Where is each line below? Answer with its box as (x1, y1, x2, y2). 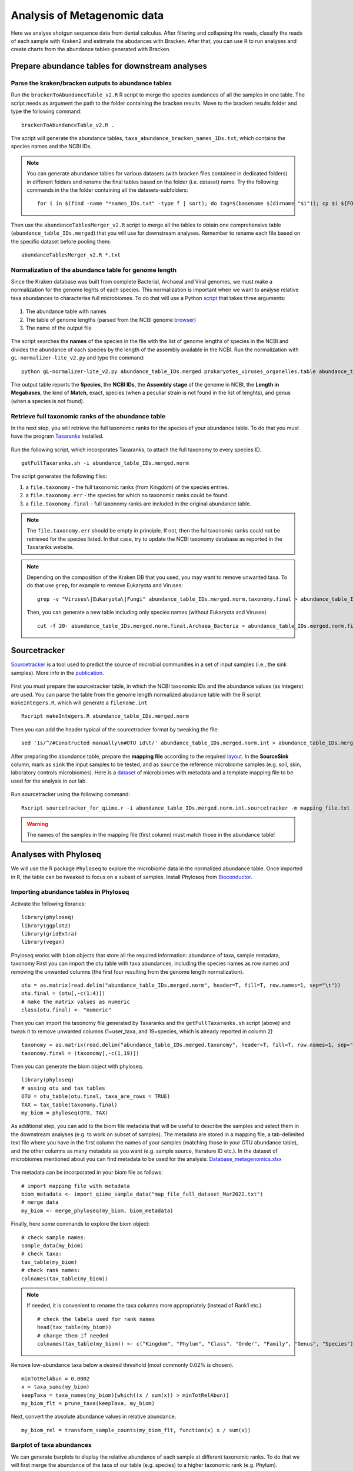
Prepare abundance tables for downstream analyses (11, 61, 208, 71)
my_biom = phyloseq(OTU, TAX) (21, 1109, 109, 1116)
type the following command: (11, 108, 82, 115)
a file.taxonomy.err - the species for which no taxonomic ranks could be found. (25, 492, 229, 499)
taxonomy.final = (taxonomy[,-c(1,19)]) (21, 1050, 139, 1056)
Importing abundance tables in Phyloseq (11, 888, 129, 896)
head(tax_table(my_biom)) (37, 1324, 112, 1331)
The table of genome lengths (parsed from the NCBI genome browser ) (25, 316, 197, 323)
